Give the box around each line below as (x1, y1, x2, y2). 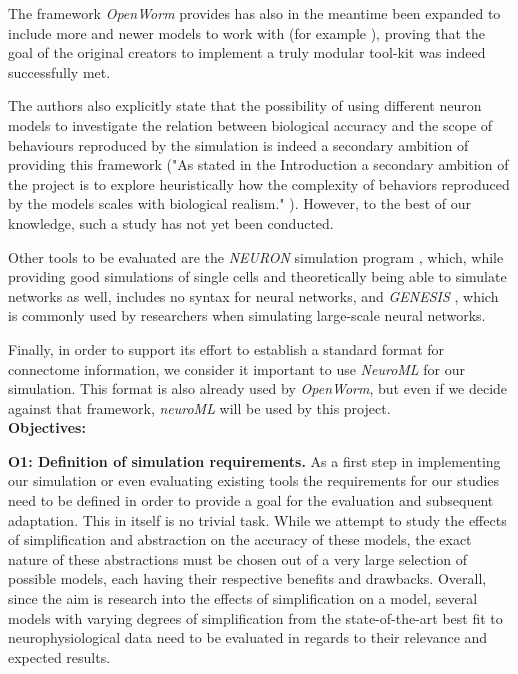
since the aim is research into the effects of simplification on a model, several (8, 588, 478, 609)
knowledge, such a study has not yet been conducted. (8, 212, 334, 233)
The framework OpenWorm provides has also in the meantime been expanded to (8, 3, 501, 23)
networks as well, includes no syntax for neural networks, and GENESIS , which (8, 285, 499, 306)
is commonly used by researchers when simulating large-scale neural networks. (8, 305, 486, 326)
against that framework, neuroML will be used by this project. (8, 397, 391, 418)
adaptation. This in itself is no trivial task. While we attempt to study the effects (8, 509, 507, 530)
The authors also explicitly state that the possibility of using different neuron (8, 95, 482, 116)
